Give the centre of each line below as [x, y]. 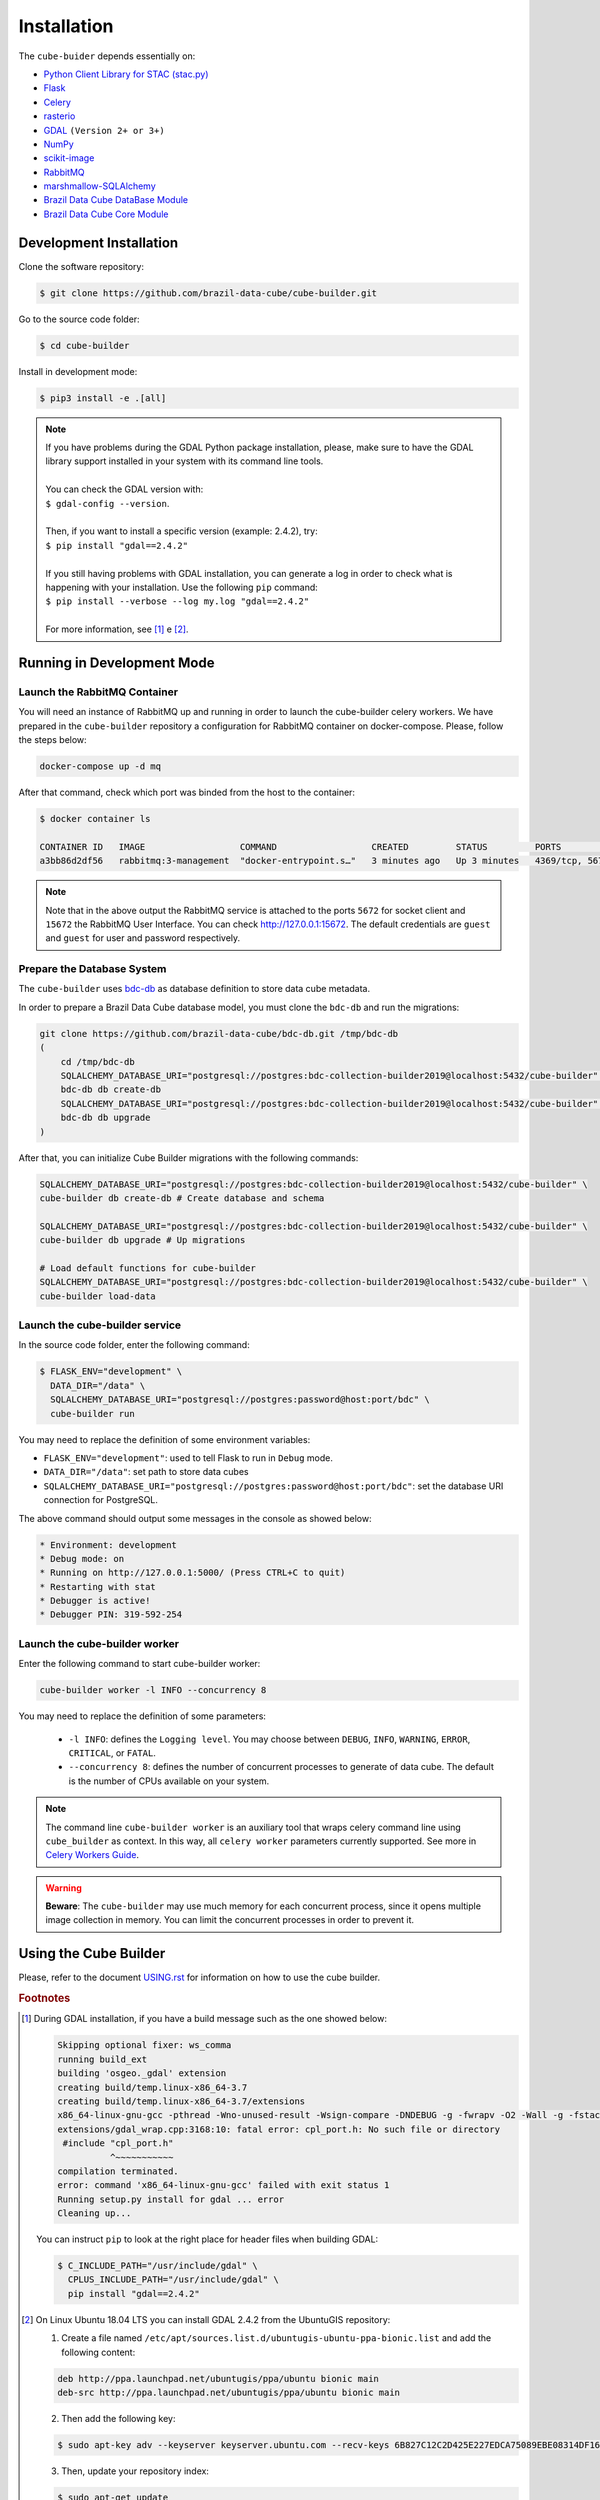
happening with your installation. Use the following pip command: [182, 587]
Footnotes [44, 1998]
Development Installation [98, 242]
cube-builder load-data [98, 1296]
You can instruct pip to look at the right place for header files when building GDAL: [207, 2239]
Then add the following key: [118, 2418]
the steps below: [52, 740]
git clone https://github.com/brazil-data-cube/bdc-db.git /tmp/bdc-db [219, 1033]
